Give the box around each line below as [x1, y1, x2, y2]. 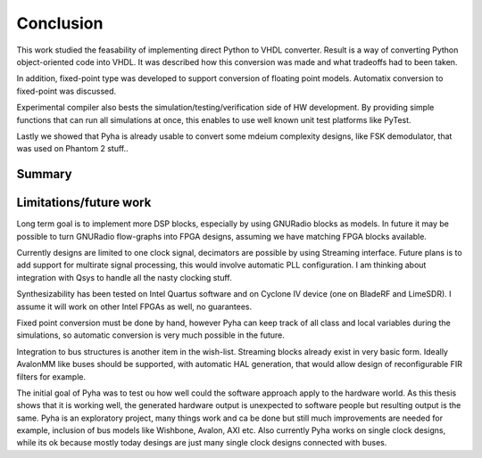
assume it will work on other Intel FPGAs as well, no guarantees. [16, 301, 253, 312]
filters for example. [16, 371, 87, 382]
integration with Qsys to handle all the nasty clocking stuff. [16, 272, 232, 282]
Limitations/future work [16, 195, 152, 210]
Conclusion [16, 13, 104, 33]
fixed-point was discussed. [16, 86, 117, 96]
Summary [16, 167, 72, 182]
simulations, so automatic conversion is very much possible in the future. [16, 330, 286, 340]
